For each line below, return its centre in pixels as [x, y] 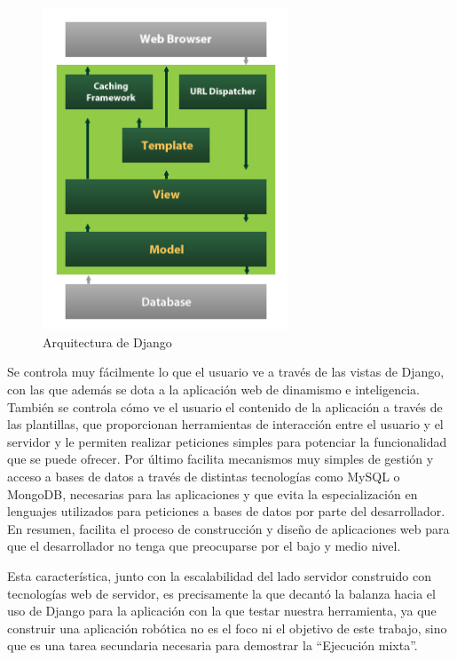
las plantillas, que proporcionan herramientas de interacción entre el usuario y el [225, 424]
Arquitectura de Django [107, 342]
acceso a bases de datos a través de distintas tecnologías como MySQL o [204, 476]
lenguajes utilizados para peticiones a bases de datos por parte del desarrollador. [226, 511]
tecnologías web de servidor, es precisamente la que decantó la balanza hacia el [221, 593]
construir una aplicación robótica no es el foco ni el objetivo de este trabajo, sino [227, 628]
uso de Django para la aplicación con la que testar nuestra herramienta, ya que [222, 611]
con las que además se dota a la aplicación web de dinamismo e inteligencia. [213, 389]
